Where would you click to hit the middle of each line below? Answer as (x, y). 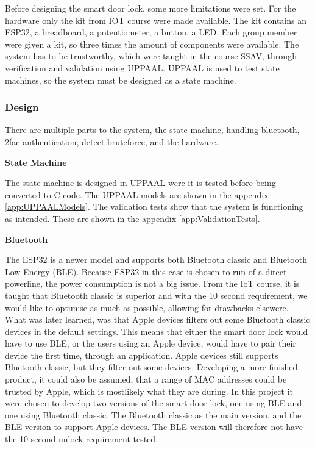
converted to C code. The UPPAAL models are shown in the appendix (137, 194)
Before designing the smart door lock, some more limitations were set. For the (150, 8)
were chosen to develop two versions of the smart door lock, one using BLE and (154, 403)
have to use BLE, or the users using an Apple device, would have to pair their (150, 343)
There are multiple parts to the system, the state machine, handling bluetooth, (152, 130)
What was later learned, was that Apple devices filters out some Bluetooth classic (157, 319)
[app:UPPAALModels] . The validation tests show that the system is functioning (154, 207)
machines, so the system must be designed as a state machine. (121, 80)
